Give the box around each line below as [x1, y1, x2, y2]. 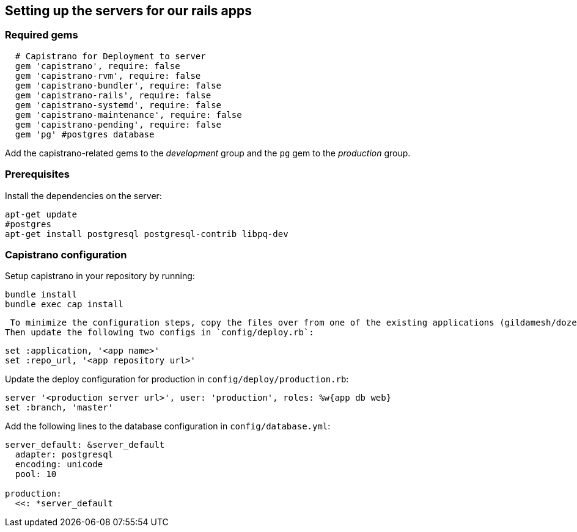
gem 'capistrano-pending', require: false [15, 119, 222, 129]
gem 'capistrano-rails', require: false [15, 90, 211, 100]
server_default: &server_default [5, 440, 165, 450]
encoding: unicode [15, 459, 103, 470]
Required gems [5, 29, 78, 42]
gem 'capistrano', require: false [15, 60, 180, 71]
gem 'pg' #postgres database [15, 129, 155, 139]
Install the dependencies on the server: [5, 190, 162, 201]
